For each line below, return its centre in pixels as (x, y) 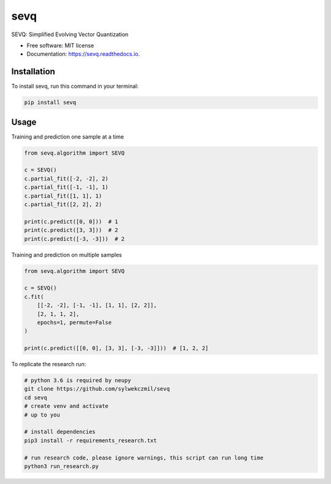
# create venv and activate (66, 406)
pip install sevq (50, 102)
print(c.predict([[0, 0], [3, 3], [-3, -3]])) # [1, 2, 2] (116, 348)
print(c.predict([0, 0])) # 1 (71, 221)
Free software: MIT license (60, 45)
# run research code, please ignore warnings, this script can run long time (144, 458)
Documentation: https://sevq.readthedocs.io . (83, 54)
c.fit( (34, 297)
